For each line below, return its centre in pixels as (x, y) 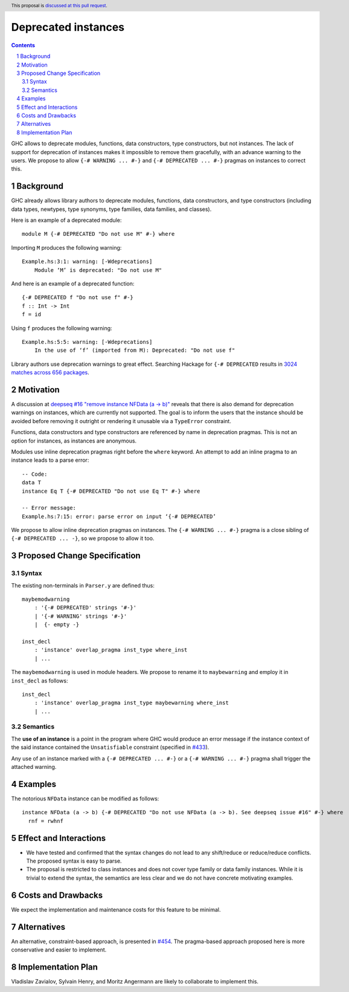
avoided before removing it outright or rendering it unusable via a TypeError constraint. (121, 421)
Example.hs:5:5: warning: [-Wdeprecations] (87, 342)
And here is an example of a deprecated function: (73, 284)
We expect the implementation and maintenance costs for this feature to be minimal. (116, 909)
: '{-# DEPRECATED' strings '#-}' (85, 608)
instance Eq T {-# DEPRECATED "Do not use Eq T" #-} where (111, 491)
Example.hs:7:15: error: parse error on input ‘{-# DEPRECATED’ (119, 516)
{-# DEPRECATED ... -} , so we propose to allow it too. (83, 539)
